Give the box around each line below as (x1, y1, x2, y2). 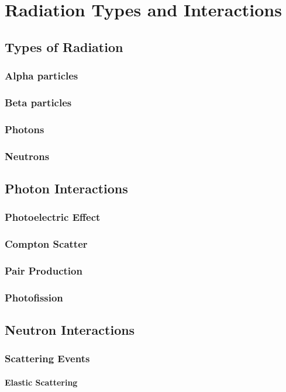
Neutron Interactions (5, 321, 135, 339)
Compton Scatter (5, 237, 88, 251)
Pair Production (5, 263, 82, 277)
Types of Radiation (5, 37, 123, 55)
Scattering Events (5, 351, 90, 366)
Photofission (5, 290, 63, 304)
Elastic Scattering (5, 376, 78, 388)
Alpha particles (5, 68, 78, 83)
